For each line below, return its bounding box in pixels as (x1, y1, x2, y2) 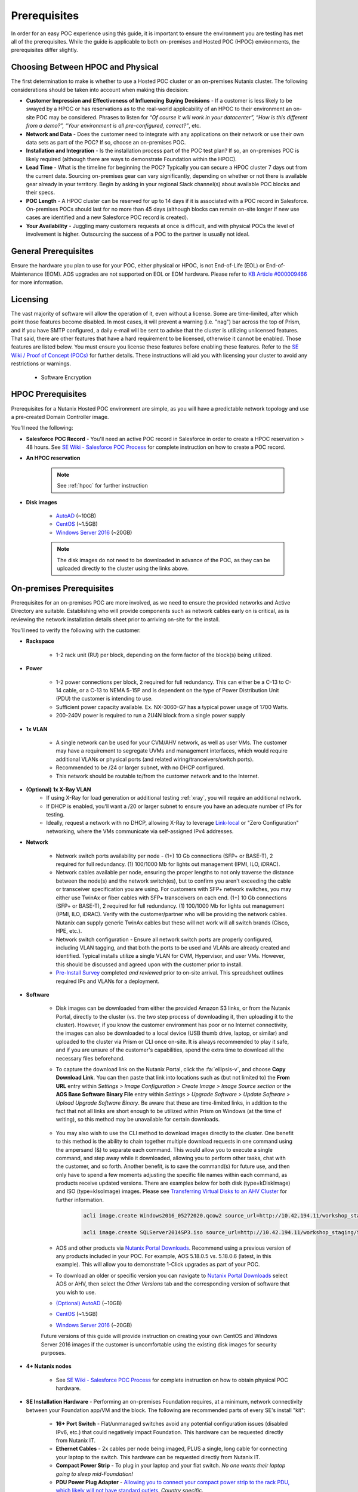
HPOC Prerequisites (11, 389, 87, 399)
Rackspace (26, 637, 55, 645)
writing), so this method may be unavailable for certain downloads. (55, 1116, 220, 1123)
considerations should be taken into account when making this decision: (11, 86, 189, 93)
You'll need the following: (11, 424, 73, 431)
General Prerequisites (11, 246, 94, 257)
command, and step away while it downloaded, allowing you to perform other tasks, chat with (55, 1154, 286, 1161)
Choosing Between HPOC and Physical (11, 62, 159, 72)
